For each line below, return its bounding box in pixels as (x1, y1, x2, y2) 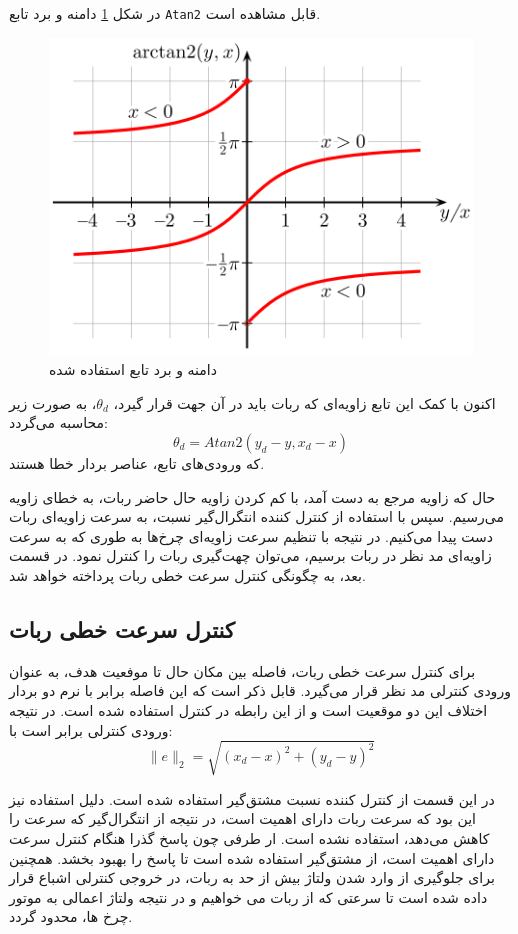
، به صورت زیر (9, 392, 97, 413)
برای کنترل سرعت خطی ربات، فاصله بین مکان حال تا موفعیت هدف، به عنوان (9, 660, 476, 681)
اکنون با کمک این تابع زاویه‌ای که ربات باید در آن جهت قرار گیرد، (113, 392, 496, 413)
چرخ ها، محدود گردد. (9, 906, 133, 927)
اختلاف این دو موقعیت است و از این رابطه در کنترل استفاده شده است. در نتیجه (9, 699, 488, 720)
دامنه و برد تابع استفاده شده (49, 359, 217, 380)
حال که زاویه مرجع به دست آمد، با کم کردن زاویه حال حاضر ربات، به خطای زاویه (9, 486, 496, 507)
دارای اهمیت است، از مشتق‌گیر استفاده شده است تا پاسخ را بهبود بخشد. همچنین (9, 847, 495, 868)
